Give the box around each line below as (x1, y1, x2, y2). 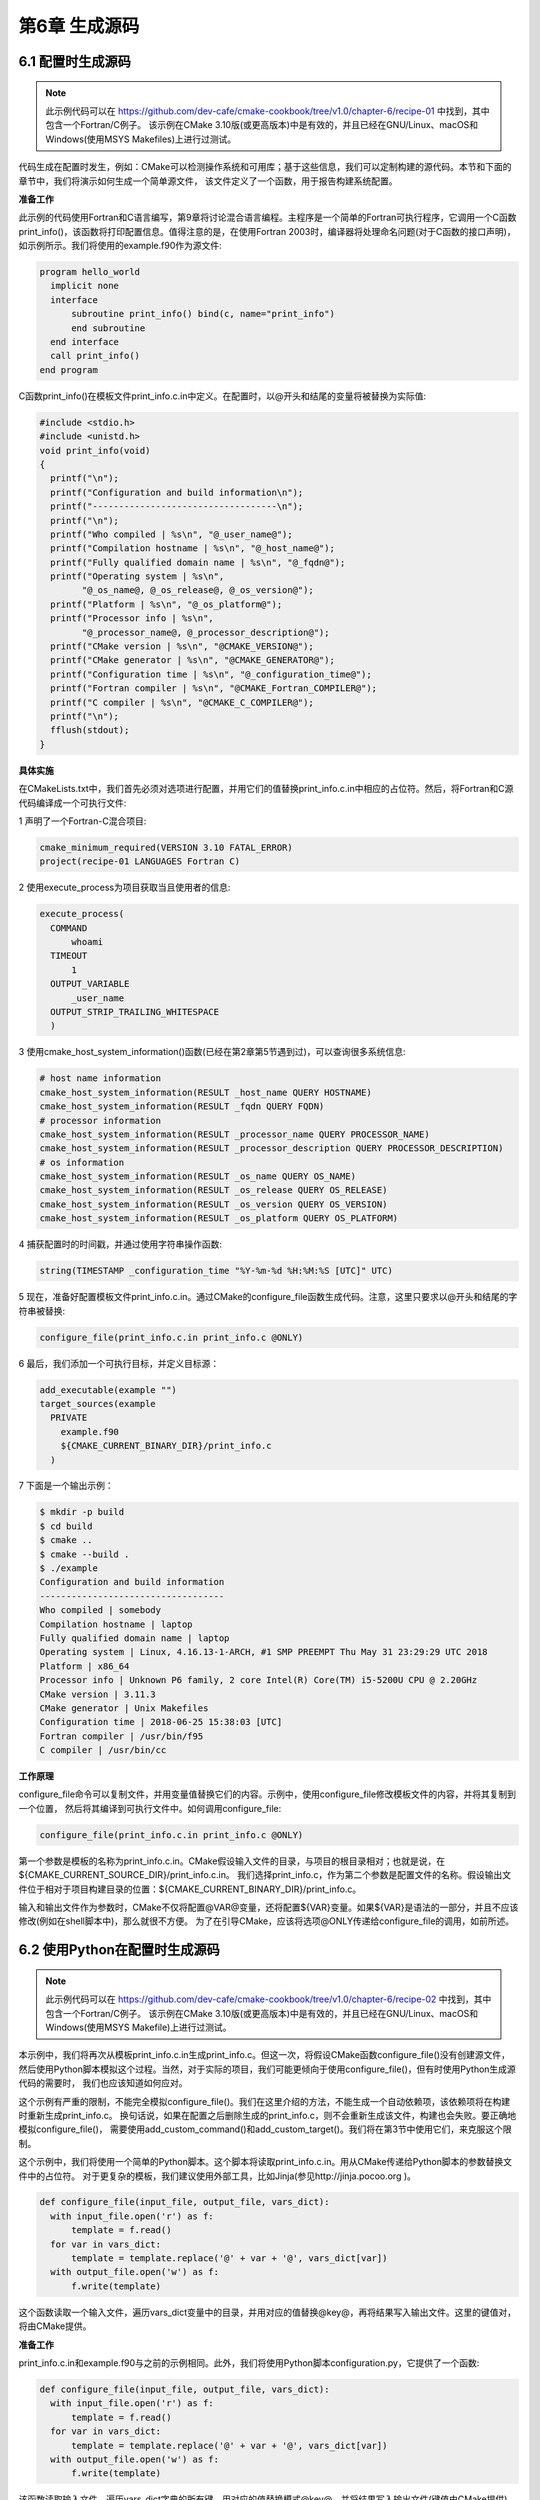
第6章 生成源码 (18, 15, 140, 37)
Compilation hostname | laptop (39, 1618, 194, 1630)
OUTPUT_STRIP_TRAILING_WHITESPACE (50, 1006, 220, 1017)
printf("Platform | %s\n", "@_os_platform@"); (50, 598, 283, 610)
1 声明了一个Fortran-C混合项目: (18, 815, 147, 827)
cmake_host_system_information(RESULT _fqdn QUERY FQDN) (39, 1101, 325, 1112)
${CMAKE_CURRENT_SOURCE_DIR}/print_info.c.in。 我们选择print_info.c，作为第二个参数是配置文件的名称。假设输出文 (18, 1869, 512, 1881)
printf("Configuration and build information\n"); (50, 486, 304, 498)
